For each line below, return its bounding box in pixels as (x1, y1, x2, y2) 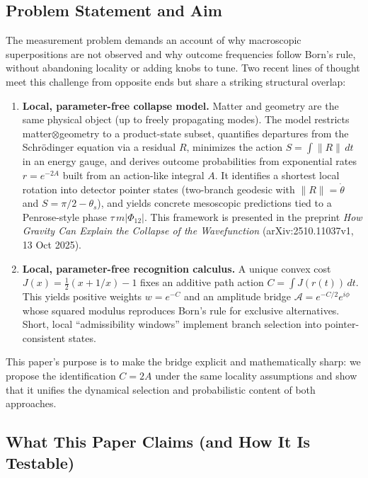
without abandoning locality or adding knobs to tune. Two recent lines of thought (6, 60, 360, 75)
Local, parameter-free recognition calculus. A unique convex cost (22, 261, 331, 275)
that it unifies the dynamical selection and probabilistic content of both (6, 382, 316, 397)
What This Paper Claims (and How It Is (6, 431, 311, 453)
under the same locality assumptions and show (155, 368, 357, 383)
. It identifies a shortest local (214, 167, 340, 182)
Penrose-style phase (22, 209, 107, 224)
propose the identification (6, 368, 116, 383)
